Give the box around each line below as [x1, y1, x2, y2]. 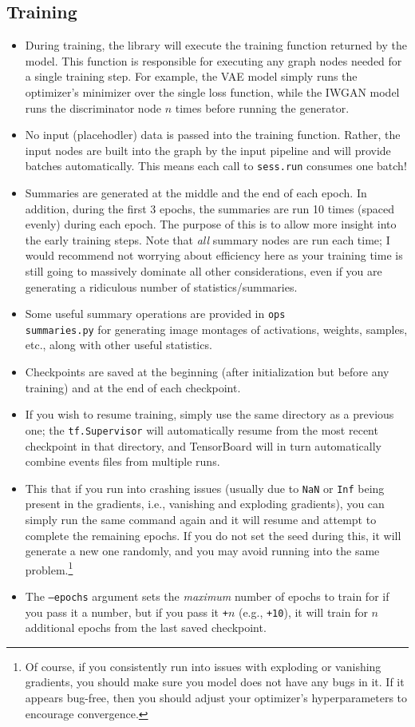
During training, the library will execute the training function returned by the [25, 37, 407, 54]
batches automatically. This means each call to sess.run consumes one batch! [25, 157, 407, 174]
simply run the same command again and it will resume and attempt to [25, 510, 377, 527]
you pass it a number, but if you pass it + [25, 603, 228, 620]
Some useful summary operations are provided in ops [25, 305, 286, 322]
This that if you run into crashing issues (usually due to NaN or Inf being [25, 479, 385, 496]
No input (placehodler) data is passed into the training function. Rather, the [25, 126, 401, 143]
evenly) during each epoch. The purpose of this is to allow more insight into [25, 216, 397, 232]
